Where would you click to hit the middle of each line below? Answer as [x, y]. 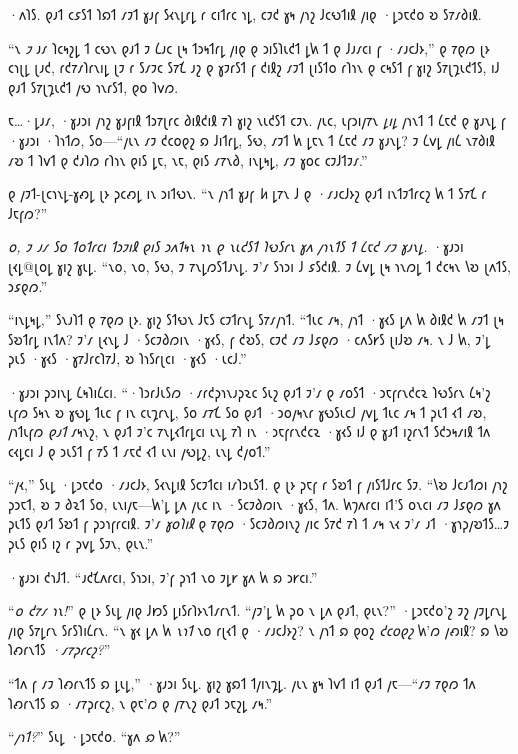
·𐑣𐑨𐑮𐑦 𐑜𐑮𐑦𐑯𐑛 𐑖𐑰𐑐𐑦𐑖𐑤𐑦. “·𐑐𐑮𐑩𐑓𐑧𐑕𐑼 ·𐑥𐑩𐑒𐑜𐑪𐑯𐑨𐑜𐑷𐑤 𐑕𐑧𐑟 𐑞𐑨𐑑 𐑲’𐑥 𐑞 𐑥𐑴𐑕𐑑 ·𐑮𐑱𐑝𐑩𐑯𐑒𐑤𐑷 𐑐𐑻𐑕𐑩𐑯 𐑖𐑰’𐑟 [249, 391]
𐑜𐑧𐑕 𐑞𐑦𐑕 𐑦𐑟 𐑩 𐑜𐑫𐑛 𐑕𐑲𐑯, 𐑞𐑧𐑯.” [81, 543]
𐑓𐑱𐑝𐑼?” [28, 212]
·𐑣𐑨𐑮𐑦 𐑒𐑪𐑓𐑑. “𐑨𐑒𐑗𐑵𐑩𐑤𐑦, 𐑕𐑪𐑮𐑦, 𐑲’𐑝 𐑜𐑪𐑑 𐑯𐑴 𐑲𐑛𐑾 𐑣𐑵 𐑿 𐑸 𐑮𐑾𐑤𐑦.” [163, 576]
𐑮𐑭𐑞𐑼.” [28, 285]
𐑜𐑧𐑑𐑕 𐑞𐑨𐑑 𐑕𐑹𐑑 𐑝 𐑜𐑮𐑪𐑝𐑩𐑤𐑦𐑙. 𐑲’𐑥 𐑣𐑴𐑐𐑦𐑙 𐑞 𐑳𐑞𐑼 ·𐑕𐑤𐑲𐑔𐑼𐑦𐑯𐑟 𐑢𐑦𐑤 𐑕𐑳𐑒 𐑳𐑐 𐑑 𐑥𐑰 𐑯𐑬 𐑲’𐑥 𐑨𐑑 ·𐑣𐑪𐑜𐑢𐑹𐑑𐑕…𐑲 [259, 523]
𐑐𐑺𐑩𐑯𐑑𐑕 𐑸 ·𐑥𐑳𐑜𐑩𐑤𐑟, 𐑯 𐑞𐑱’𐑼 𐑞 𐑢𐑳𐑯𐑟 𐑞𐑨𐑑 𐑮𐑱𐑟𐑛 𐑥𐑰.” [140, 702]
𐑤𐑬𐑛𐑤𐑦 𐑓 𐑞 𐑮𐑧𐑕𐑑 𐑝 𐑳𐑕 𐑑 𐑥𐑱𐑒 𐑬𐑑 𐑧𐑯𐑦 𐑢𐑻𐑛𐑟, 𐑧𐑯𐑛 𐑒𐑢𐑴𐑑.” [139, 450]
